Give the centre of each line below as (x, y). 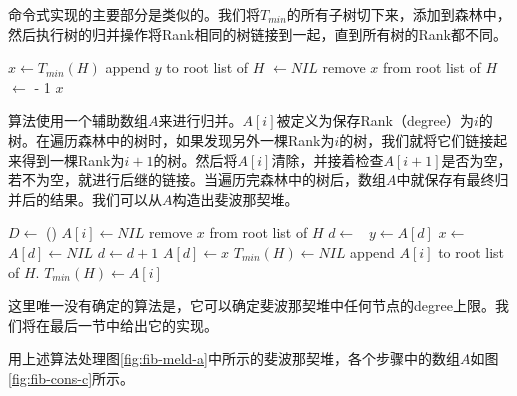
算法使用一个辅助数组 (78, 120)
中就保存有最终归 (452, 179)
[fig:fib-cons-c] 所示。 (71, 377)
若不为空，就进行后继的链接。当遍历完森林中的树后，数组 (197, 179)
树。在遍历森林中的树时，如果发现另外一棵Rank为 (171, 139)
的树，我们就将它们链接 (416, 139)
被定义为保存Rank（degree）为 (375, 120)
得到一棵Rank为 (73, 159)
